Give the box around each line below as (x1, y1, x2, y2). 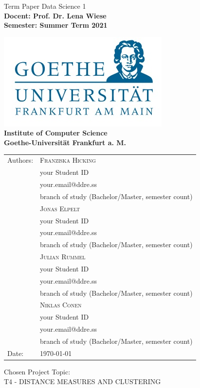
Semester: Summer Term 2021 (4, 20, 108, 30)
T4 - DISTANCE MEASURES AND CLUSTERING (4, 376, 161, 386)
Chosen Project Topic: (4, 366, 71, 376)
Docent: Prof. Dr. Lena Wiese (4, 10, 107, 20)
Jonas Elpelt (40, 203, 80, 213)
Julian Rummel (40, 252, 86, 262)
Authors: (7, 155, 34, 165)
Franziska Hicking (40, 155, 96, 165)
